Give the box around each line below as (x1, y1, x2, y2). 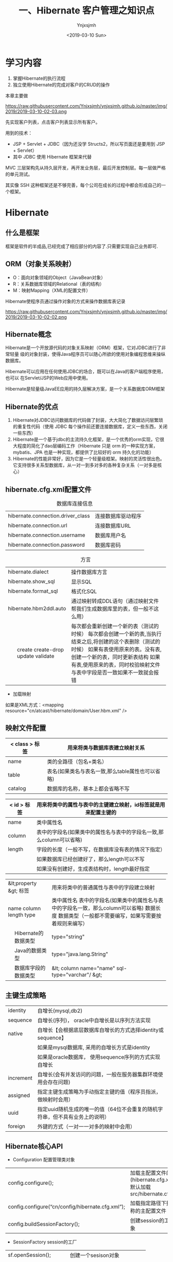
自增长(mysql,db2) (37, 1007, 83, 1014)
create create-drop (17, 646, 64, 653)
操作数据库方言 (71, 568, 108, 576)
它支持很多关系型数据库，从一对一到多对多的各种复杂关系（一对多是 (12, 462, 158, 469)
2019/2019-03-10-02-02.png (5, 314, 67, 320)
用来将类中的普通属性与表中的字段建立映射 (51, 884, 155, 891)
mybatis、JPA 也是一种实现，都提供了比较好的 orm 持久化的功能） (12, 449, 154, 456)
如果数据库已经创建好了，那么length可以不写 (37, 855, 145, 862)
